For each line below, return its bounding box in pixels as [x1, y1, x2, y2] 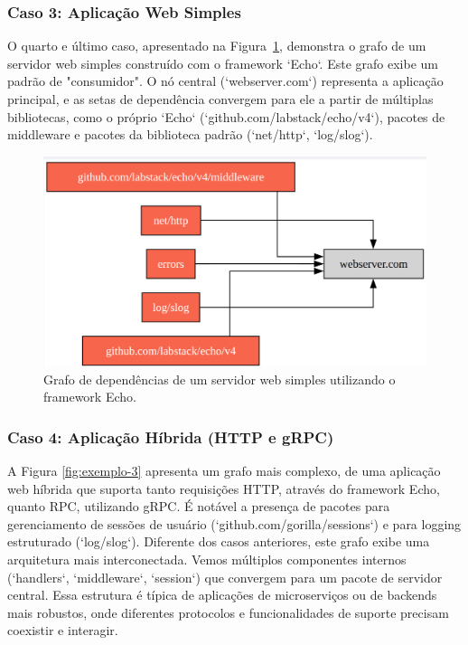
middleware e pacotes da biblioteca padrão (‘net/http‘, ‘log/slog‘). [7, 125, 373, 144]
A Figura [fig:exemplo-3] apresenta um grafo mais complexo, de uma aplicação [7, 461, 441, 480]
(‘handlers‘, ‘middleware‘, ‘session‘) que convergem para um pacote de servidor [7, 567, 443, 586]
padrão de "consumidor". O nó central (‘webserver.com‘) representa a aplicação [7, 71, 444, 90]
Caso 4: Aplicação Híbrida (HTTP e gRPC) [7, 425, 334, 448]
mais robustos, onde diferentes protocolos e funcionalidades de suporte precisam [7, 602, 449, 621]
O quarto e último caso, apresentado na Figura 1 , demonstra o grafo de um [7, 36, 426, 55]
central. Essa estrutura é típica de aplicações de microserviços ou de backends [7, 585, 437, 604]
